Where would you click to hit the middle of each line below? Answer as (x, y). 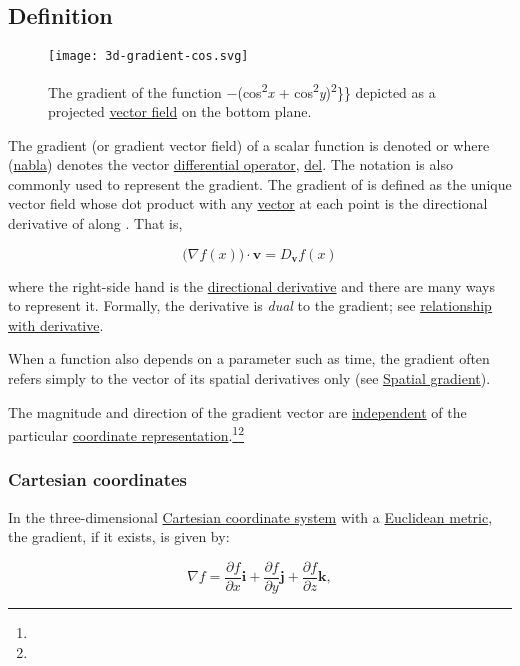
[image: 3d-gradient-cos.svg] (148, 56)
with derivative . (56, 324)
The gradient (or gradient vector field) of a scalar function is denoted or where (249, 144)
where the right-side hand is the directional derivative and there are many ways (251, 285)
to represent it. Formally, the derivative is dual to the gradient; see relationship (250, 305)
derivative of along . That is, (95, 223)
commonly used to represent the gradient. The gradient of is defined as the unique (260, 183)
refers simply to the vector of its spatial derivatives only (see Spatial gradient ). (249, 378)
